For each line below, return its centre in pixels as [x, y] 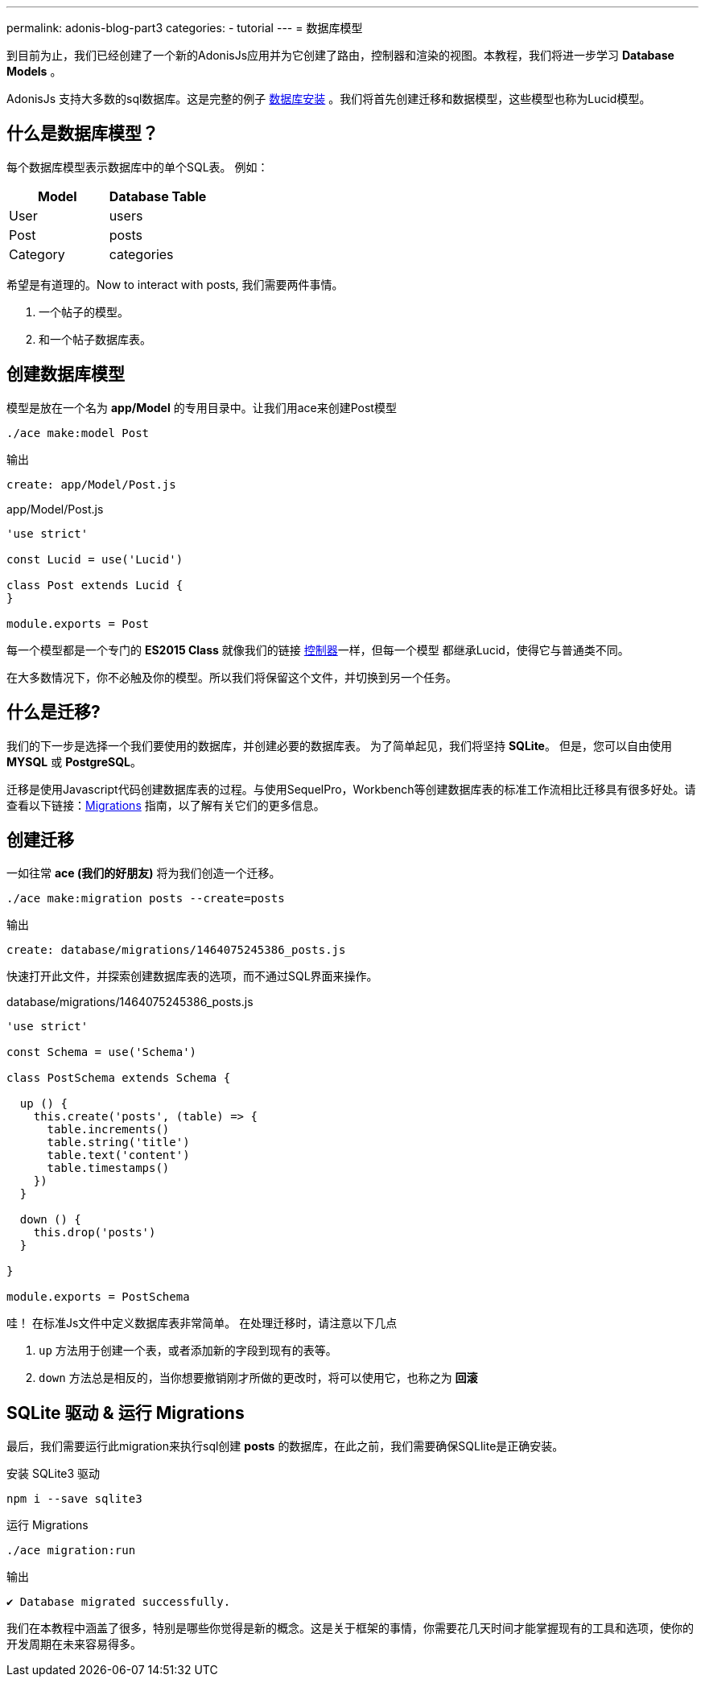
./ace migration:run [71, 1551]
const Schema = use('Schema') [102, 1052]
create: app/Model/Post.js [91, 484]
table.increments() [108, 1130]
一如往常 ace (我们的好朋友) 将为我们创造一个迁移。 [144, 873]
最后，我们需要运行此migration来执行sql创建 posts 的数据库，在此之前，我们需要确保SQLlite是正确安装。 [285, 1446]
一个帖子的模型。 [84, 311]
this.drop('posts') [95, 1233]
